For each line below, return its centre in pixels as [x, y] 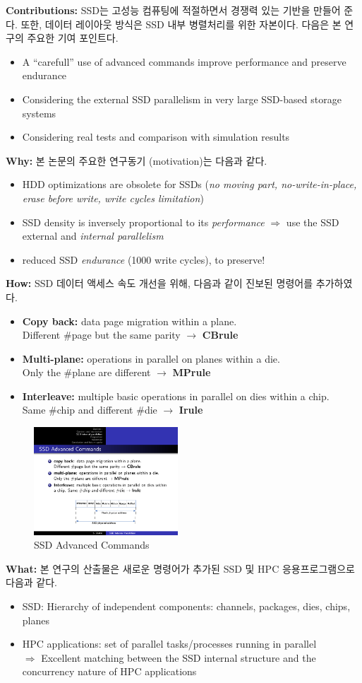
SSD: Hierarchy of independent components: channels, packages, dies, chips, [186, 606]
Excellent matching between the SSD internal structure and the [179, 657]
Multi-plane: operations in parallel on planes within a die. [151, 358]
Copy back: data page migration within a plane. [129, 321]
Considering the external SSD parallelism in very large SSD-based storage [182, 99]
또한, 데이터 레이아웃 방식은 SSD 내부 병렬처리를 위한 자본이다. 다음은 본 [181, 24]
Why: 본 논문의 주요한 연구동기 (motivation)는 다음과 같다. [137, 160]
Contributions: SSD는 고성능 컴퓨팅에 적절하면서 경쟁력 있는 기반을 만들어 [173, 10]
